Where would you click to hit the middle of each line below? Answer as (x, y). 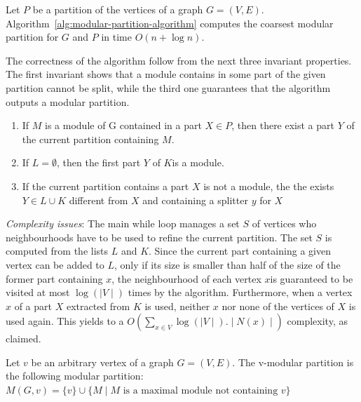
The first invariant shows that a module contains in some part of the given (166, 74)
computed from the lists (57, 251)
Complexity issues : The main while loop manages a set (123, 223)
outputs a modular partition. (68, 101)
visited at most (38, 292)
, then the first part (99, 162)
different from (98, 200)
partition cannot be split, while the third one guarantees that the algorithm (168, 87)
